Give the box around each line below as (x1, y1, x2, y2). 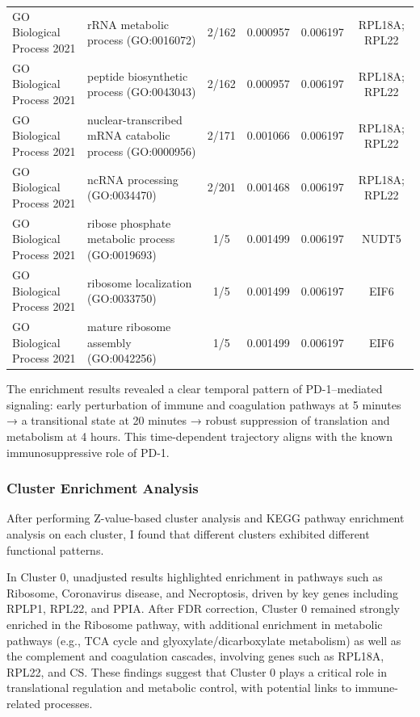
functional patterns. (6, 541, 104, 558)
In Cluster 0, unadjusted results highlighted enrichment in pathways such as (6, 568, 383, 585)
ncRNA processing (87, 170, 178, 187)
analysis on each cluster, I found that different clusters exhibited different (6, 526, 370, 542)
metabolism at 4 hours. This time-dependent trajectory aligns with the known (6, 428, 393, 444)
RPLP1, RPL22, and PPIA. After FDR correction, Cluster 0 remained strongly (6, 600, 400, 617)
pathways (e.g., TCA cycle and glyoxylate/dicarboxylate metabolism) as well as (6, 631, 401, 648)
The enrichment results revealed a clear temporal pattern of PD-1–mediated (6, 380, 383, 397)
